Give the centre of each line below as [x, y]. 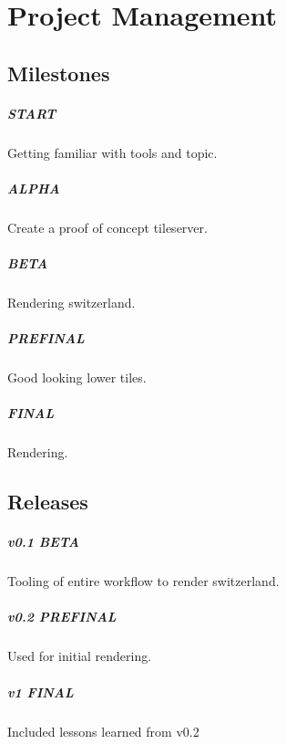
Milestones [59, 73]
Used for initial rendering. [80, 656]
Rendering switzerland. [71, 303]
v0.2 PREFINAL [62, 617]
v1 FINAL [41, 692]
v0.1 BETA [43, 542]
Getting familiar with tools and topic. [112, 152]
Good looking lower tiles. [77, 377]
